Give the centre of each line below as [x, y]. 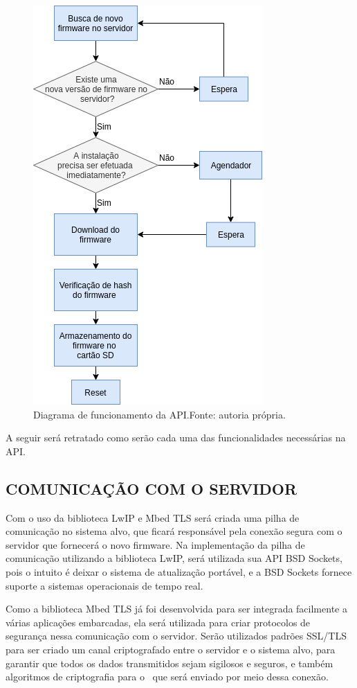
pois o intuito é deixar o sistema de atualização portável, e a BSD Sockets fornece [179, 571]
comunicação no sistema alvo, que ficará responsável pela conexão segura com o [174, 531]
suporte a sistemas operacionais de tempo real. [104, 585]
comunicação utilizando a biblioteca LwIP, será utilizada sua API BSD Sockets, [174, 558]
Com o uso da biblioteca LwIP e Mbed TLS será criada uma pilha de [153, 517]
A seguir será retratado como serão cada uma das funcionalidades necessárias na [176, 438]
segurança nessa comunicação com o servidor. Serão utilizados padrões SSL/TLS [176, 636]
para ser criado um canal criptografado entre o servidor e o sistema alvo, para [171, 649]
